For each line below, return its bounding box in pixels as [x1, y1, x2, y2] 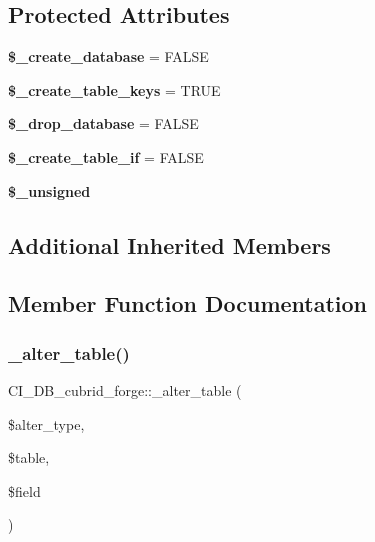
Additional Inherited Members [8, 229, 331, 260]
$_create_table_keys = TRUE [8, 79, 221, 100]
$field [8, 480, 41, 501]
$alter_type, [8, 413, 85, 434]
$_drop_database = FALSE [8, 113, 199, 134]
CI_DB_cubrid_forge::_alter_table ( [8, 379, 242, 400]
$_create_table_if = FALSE [8, 146, 204, 167]
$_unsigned [8, 180, 91, 201]
